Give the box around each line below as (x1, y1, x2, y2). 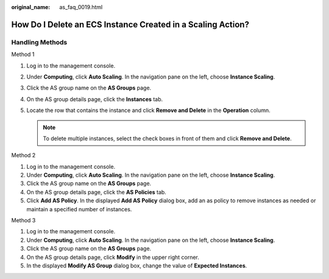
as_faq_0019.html (59, 4, 103, 10)
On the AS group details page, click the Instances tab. (26, 95, 163, 103)
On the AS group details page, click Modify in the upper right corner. (26, 253, 199, 261)
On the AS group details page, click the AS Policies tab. (26, 188, 167, 196)
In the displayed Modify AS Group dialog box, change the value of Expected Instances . (26, 262, 247, 269)
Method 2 (11, 152, 36, 159)
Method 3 (11, 217, 36, 224)
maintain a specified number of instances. (26, 205, 132, 213)
